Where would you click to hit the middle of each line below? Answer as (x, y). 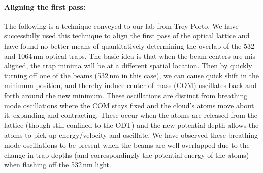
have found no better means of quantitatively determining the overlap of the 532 (129, 45)
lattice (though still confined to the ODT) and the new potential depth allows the (131, 125)
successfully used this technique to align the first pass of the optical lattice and (127, 36)
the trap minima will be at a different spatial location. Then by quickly (141, 66)
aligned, (16, 66)
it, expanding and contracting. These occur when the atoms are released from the (131, 115)
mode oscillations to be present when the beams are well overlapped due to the (127, 144)
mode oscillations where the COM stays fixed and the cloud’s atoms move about (129, 105)
